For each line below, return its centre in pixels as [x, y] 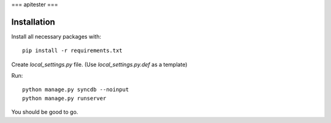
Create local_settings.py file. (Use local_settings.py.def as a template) [99, 64]
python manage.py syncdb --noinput [76, 90]
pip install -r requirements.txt [72, 51]
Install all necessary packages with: [56, 36]
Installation [33, 22]
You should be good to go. [45, 112]
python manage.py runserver [64, 98]
